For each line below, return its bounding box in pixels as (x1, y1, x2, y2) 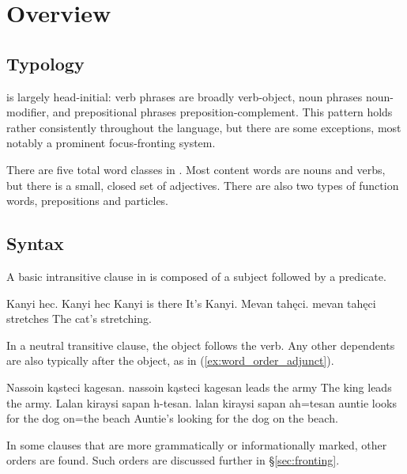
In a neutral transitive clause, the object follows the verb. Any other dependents (6, 336, 395, 353)
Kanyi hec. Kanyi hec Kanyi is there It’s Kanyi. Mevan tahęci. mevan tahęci (6, 294, 376, 311)
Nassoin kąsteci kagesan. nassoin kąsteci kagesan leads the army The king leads (6, 378, 392, 395)
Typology (6, 51, 85, 75)
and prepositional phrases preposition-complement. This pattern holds (52, 104, 393, 120)
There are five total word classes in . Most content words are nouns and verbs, (6, 161, 386, 177)
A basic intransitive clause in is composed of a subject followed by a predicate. (6, 267, 386, 284)
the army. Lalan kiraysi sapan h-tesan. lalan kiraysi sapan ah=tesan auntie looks (6, 394, 398, 411)
